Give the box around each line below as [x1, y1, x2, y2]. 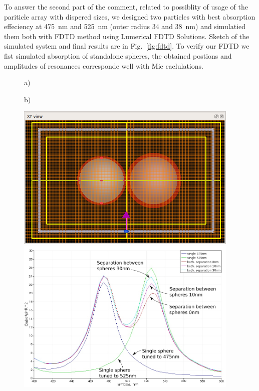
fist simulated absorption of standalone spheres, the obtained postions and [4, 50, 232, 61]
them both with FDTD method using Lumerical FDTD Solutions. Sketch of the [4, 31, 249, 41]
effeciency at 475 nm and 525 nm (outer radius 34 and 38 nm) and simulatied [4, 21, 246, 32]
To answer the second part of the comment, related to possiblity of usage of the [4, 2, 248, 12]
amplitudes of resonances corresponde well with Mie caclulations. [4, 60, 203, 71]
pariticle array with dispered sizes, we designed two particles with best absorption [4, 11, 255, 22]
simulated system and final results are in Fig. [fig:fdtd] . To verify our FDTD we [4, 41, 249, 51]
